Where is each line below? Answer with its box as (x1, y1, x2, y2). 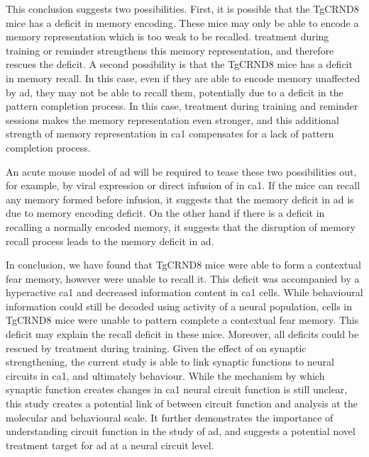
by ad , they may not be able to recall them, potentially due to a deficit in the (6, 84, 343, 99)
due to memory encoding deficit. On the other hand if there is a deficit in (6, 205, 325, 220)
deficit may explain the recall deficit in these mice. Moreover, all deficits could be (6, 327, 359, 342)
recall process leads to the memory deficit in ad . (6, 233, 214, 248)
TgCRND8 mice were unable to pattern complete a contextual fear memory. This (6, 312, 359, 327)
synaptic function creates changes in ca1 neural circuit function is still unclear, (6, 382, 348, 397)
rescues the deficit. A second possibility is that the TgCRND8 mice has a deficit (6, 57, 353, 72)
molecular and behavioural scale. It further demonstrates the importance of (6, 410, 334, 424)
